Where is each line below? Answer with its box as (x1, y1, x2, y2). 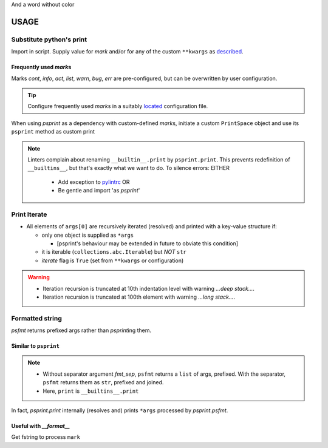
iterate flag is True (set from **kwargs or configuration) (41, 257, 184, 264)
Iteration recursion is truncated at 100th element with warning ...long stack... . (43, 293, 236, 300)
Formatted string (11, 314, 62, 322)
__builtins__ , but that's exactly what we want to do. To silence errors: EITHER (27, 165, 230, 172)
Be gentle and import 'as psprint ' (58, 187, 140, 194)
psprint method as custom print (11, 128, 95, 135)
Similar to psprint (11, 342, 60, 350)
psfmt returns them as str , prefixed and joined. (43, 379, 164, 386)
